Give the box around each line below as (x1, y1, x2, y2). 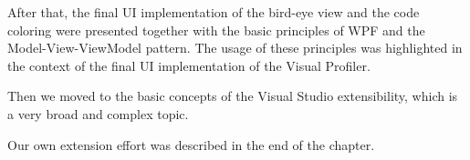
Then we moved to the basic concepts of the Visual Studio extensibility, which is (7, 86, 458, 105)
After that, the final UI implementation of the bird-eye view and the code (7, 3, 420, 21)
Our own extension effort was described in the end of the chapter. (7, 135, 375, 154)
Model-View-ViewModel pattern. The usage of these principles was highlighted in (7, 38, 463, 57)
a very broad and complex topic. (7, 104, 189, 123)
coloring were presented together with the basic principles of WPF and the (7, 20, 425, 39)
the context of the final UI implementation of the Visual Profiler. (7, 55, 371, 75)
